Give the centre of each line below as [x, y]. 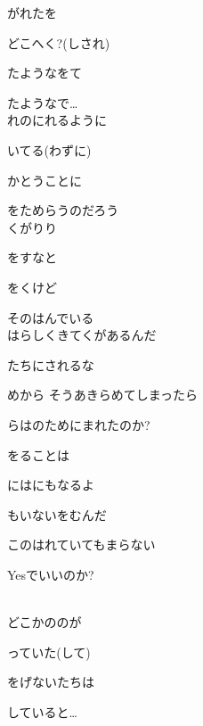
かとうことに [45, 180]
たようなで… [43, 102]
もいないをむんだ [57, 514]
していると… [42, 711]
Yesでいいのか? [51, 574]
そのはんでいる [51, 317]
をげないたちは [51, 682]
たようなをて [45, 73]
